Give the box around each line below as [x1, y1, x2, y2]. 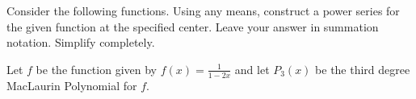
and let [234, 60, 270, 77]
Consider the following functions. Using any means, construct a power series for [6, 2, 400, 19]
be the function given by [36, 60, 157, 77]
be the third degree [315, 60, 410, 77]
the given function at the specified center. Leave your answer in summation [6, 18, 379, 35]
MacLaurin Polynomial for [6, 76, 137, 93]
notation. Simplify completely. [6, 34, 155, 51]
